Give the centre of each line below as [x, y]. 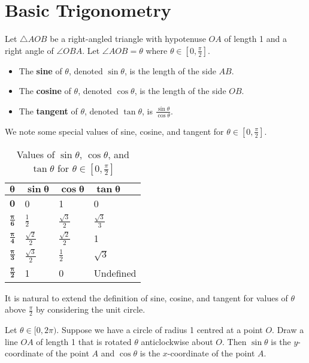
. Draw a [288, 329]
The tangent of [48, 111]
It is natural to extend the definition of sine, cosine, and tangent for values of [146, 297]
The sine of [40, 70]
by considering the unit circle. [90, 309]
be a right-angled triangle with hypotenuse [128, 39]
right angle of [29, 50]
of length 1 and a [256, 39]
